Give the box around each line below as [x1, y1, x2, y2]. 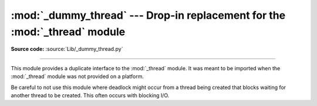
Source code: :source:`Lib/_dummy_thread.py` [11, 46, 123, 53]
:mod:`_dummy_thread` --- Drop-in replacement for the [11, 9, 286, 22]
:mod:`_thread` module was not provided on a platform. [11, 73, 144, 80]
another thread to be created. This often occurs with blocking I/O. [11, 91, 170, 99]
